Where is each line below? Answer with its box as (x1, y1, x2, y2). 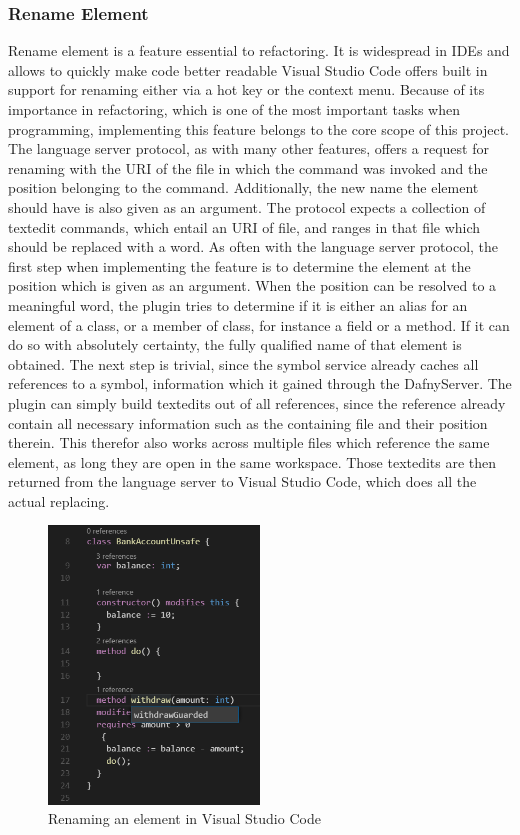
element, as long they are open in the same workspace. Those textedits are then (8, 451, 497, 472)
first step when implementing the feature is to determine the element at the (8, 255, 471, 276)
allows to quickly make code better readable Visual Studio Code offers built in (8, 59, 488, 80)
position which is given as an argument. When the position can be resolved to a (8, 275, 497, 296)
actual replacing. (8, 490, 110, 511)
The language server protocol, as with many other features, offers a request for (8, 138, 489, 159)
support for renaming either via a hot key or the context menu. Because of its (8, 79, 485, 100)
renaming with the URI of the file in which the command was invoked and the (8, 157, 488, 178)
